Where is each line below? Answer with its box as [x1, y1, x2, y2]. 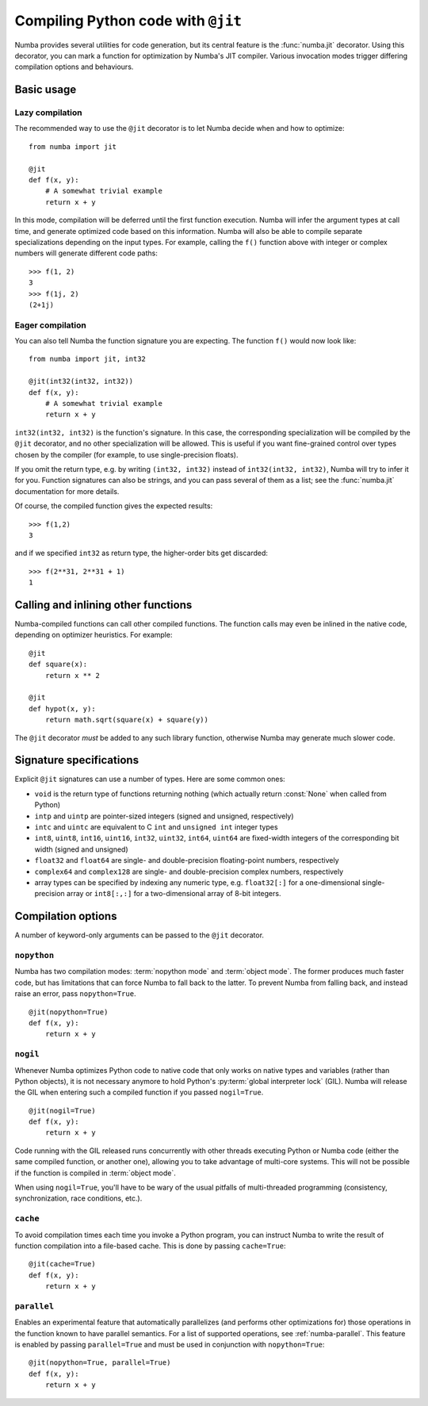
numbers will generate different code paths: [14, 248, 159, 258]
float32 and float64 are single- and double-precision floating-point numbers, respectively [34, 856, 340, 865]
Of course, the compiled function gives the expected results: [14, 501, 213, 511]
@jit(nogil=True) [29, 1106, 96, 1115]
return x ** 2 [44, 671, 101, 680]
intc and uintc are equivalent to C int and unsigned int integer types [34, 822, 278, 832]
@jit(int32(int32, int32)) [29, 377, 134, 386]
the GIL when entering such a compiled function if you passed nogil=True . [14, 1087, 264, 1098]
